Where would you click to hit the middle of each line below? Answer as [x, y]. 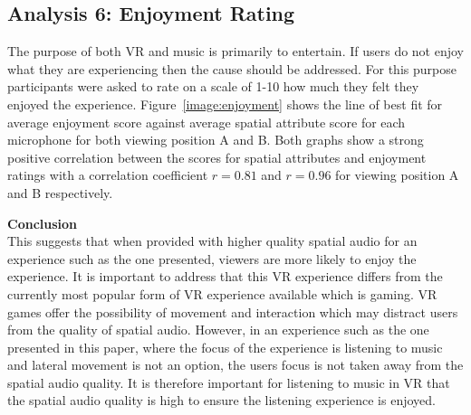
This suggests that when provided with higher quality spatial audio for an [212, 241]
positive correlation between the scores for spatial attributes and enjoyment [217, 157]
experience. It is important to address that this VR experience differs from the [225, 276]
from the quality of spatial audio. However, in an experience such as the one [218, 330]
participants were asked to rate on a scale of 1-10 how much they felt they [213, 86]
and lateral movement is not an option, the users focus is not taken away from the [235, 365]
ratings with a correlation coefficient [108, 175]
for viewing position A [397, 175]
